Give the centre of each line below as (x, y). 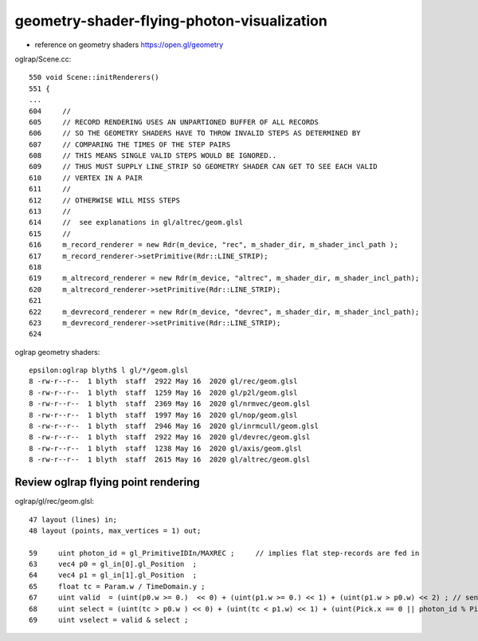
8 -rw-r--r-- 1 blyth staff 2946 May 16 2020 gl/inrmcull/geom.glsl (174, 426)
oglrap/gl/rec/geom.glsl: (55, 501)
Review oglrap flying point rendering (108, 482)
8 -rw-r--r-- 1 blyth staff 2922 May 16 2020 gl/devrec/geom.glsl (170, 437)
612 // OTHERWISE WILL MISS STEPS (105, 200)
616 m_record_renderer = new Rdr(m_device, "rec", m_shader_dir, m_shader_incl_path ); (214, 245)
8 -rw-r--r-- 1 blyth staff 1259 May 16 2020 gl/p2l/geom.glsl (163, 392)
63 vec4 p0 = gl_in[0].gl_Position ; (113, 564)
